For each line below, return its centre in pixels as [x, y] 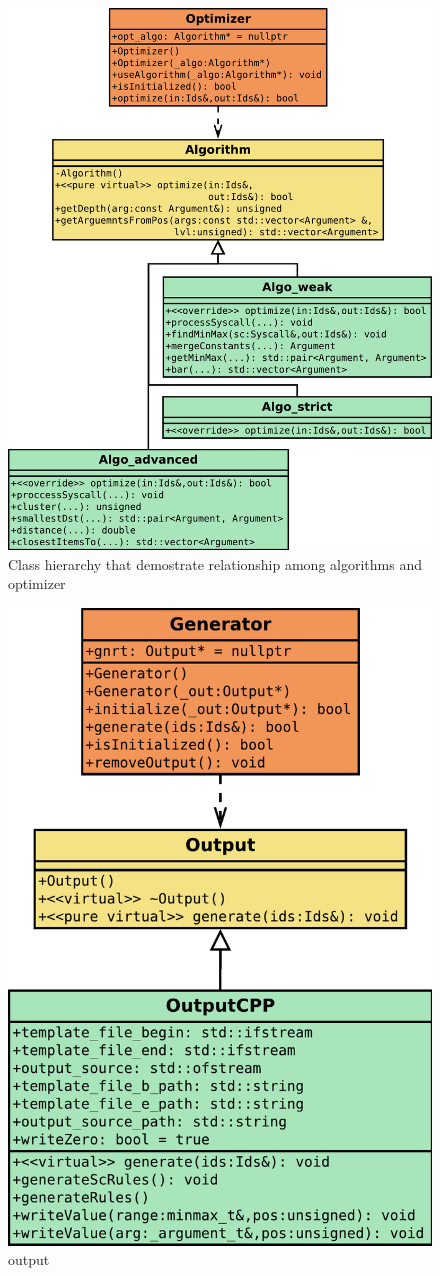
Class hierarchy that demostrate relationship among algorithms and [215, 563]
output [29, 1259]
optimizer [37, 583]
